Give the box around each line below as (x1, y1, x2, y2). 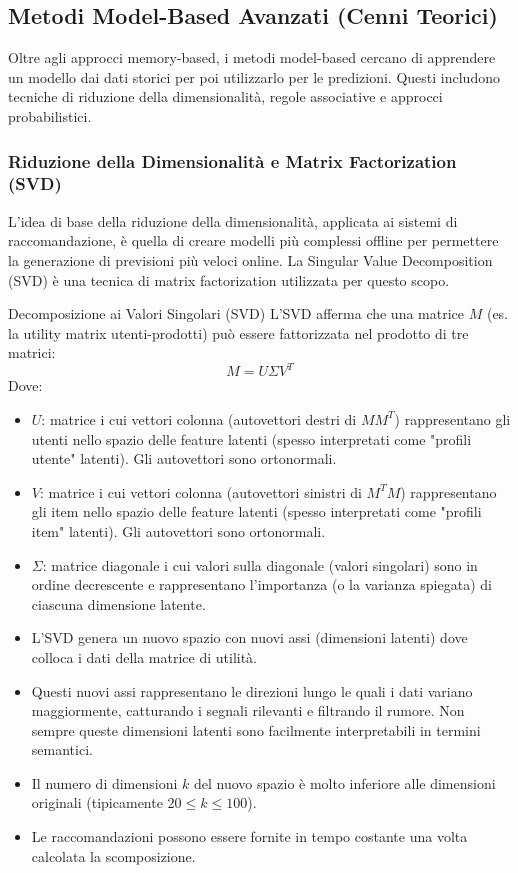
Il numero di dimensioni (31, 772, 178, 793)
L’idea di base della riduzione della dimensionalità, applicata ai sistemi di (8, 210, 458, 231)
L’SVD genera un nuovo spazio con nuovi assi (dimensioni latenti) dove (31, 627, 468, 648)
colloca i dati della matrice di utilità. (31, 646, 258, 667)
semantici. (31, 739, 93, 760)
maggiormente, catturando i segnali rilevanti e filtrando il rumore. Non (31, 700, 465, 721)
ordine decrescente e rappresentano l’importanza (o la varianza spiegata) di (31, 574, 492, 595)
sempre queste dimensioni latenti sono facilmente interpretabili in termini (31, 719, 481, 740)
